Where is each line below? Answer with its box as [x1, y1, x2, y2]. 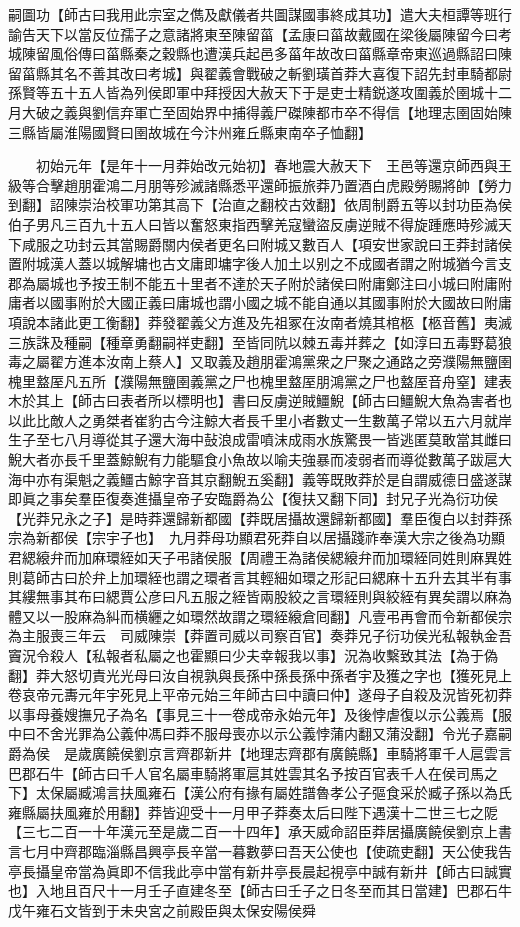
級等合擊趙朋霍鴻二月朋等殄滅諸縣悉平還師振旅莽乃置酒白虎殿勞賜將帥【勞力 [8, 174, 512, 195]
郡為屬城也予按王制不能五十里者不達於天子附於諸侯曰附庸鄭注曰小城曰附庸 [8, 272, 498, 293]
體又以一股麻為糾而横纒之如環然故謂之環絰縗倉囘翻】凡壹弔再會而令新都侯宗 [8, 605, 512, 626]
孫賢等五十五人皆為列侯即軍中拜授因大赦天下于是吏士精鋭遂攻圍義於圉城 [8, 82, 484, 103]
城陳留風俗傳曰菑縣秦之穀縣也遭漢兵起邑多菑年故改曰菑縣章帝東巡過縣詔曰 [8, 43, 498, 64]
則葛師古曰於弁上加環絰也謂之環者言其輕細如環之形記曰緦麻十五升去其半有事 [8, 566, 512, 587]
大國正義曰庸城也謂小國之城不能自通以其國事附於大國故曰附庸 [105, 292, 512, 313]
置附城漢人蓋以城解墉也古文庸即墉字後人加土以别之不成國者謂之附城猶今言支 [8, 253, 512, 274]
